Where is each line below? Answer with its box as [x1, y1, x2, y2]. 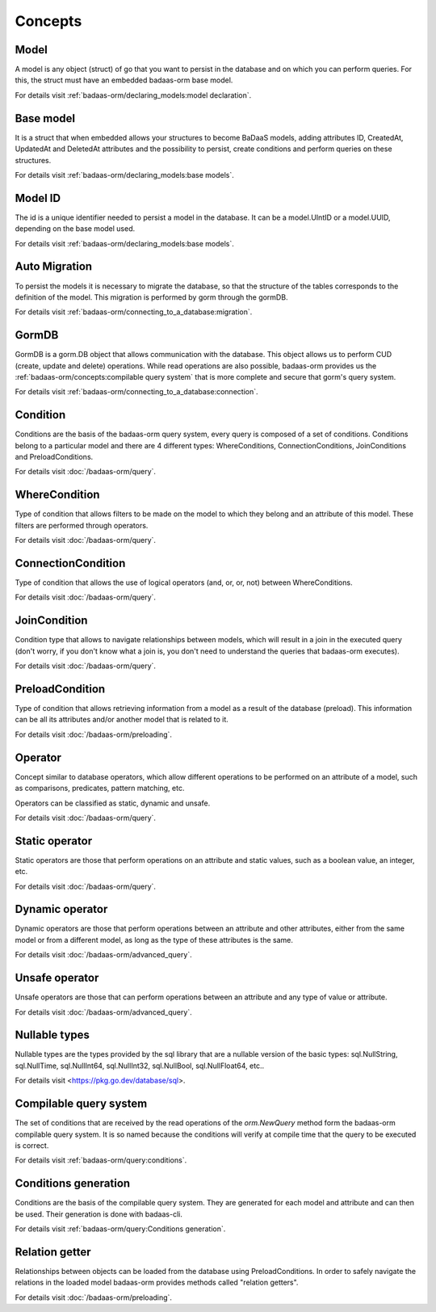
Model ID [15, 191, 61, 205]
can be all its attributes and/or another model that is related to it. [15, 715, 229, 725]
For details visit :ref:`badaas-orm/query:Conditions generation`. [15, 1224, 226, 1234]
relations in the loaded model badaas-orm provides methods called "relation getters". [15, 1277, 299, 1288]
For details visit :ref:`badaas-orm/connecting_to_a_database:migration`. [15, 307, 253, 317]
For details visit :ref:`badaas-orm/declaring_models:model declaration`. [15, 90, 252, 100]
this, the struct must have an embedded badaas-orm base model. [15, 75, 233, 85]
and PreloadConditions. [15, 452, 94, 462]
